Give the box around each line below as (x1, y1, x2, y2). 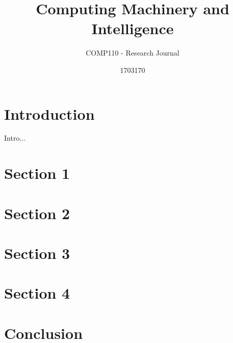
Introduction (4, 103, 95, 124)
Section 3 (4, 242, 70, 263)
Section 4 (4, 282, 70, 303)
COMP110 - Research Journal (86, 47, 179, 58)
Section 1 (4, 163, 70, 183)
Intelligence (91, 18, 174, 39)
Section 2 (4, 202, 70, 223)
